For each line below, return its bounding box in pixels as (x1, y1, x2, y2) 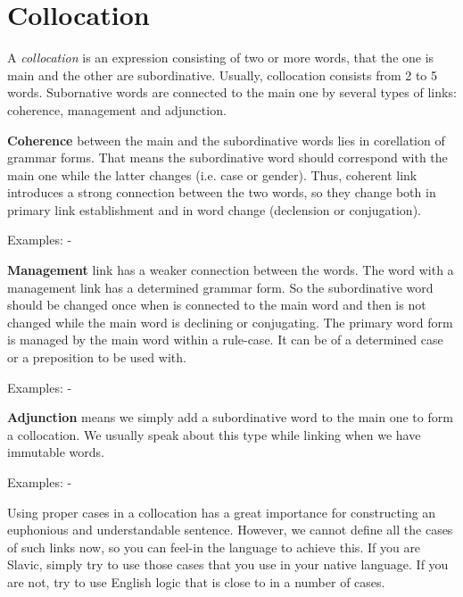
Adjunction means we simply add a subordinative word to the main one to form (7, 408, 453, 427)
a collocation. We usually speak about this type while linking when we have (7, 425, 421, 444)
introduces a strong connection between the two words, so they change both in (7, 183, 436, 202)
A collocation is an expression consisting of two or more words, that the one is (7, 48, 434, 67)
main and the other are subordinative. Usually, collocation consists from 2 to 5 (7, 65, 438, 84)
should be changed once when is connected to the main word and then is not (7, 295, 426, 314)
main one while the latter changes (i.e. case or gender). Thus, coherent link (7, 165, 418, 184)
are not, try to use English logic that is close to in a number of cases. (7, 572, 385, 591)
